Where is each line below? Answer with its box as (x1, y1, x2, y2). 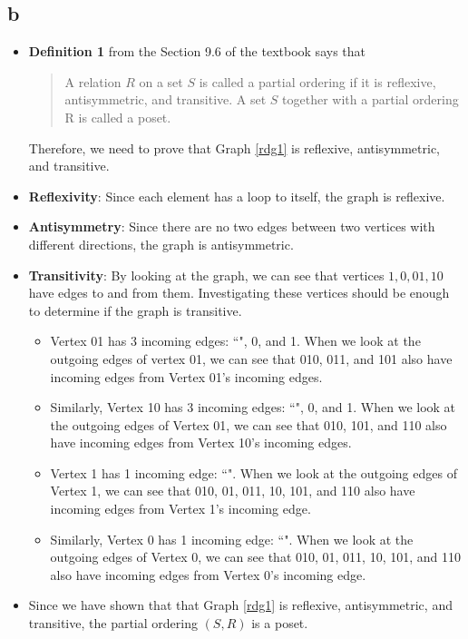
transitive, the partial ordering (28, 614, 198, 633)
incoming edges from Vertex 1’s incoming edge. (50, 499, 311, 518)
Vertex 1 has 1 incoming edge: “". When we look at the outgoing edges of (50, 463, 457, 482)
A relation (64, 72, 122, 91)
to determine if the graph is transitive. (28, 300, 242, 319)
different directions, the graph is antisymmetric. (28, 234, 294, 253)
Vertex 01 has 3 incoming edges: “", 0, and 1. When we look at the (50, 331, 421, 350)
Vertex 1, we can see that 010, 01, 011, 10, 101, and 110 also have (50, 481, 415, 500)
